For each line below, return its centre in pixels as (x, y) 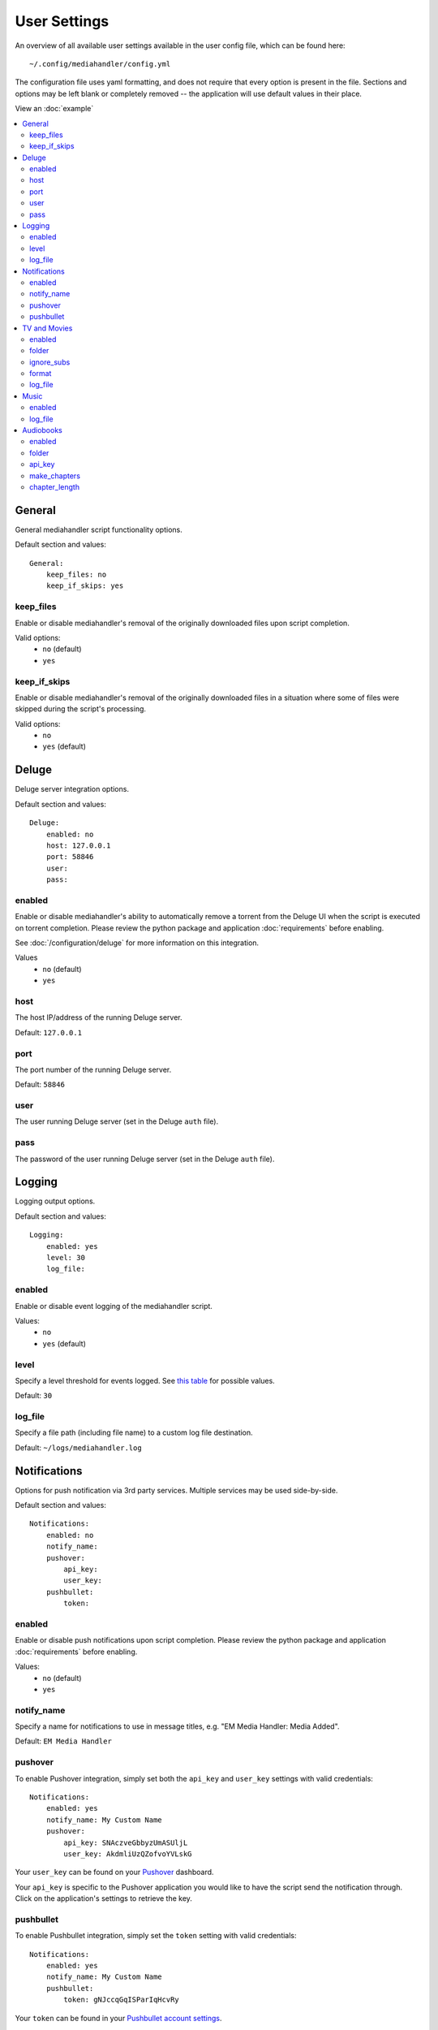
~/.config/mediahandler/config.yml (100, 64)
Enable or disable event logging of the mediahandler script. (114, 1306)
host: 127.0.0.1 (78, 845)
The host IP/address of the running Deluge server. (99, 1017)
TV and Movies (47, 328)
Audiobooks (42, 430)
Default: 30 (34, 1396)
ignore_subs (50, 362)
